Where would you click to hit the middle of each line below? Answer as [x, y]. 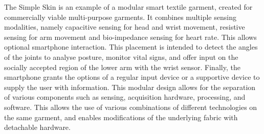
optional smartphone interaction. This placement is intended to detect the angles [131, 47]
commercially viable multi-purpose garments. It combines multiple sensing [120, 17]
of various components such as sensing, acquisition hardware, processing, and [125, 97]
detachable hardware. [37, 127]
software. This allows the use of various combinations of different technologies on [131, 107]
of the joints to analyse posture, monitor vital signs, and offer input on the [121, 57]
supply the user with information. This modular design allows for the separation [130, 87]
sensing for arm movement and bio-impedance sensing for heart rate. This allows [130, 37]
